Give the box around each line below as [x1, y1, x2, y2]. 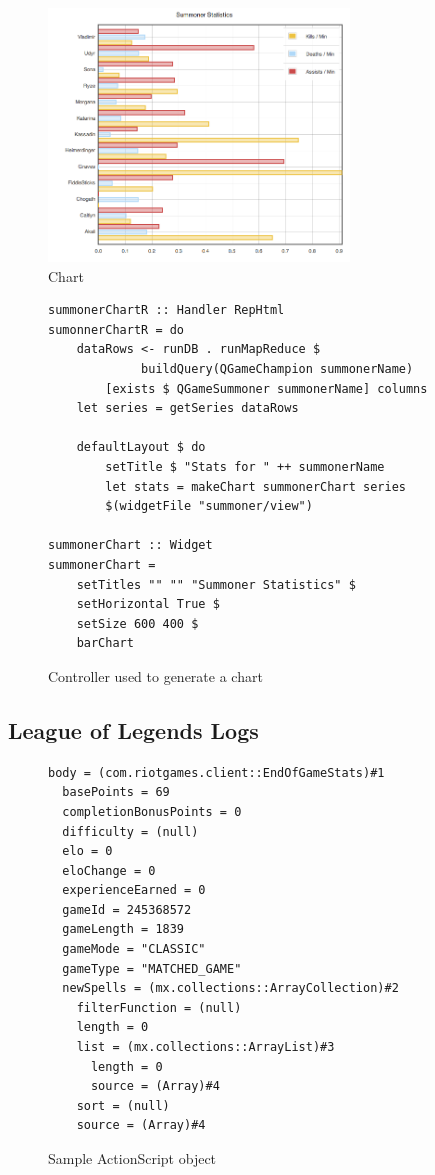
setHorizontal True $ [76, 597, 220, 612]
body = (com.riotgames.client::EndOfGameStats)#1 [48, 765, 385, 780]
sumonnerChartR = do [48, 322, 185, 337]
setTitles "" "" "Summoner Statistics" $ [76, 577, 356, 592]
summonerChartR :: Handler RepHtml [48, 303, 285, 318]
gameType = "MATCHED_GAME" [62, 961, 242, 976]
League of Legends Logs [8, 714, 259, 745]
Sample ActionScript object [48, 1148, 217, 1168]
